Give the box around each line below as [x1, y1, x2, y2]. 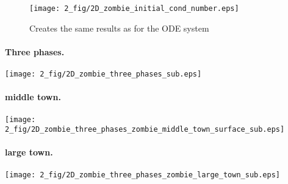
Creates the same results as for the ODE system [29, 21, 209, 34]
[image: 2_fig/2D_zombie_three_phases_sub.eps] [5, 70, 202, 79]
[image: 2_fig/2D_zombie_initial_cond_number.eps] [29, 4, 239, 13]
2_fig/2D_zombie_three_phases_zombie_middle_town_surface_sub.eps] [5, 125, 285, 134]
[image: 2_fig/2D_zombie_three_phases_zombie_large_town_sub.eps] [5, 170, 281, 179]
